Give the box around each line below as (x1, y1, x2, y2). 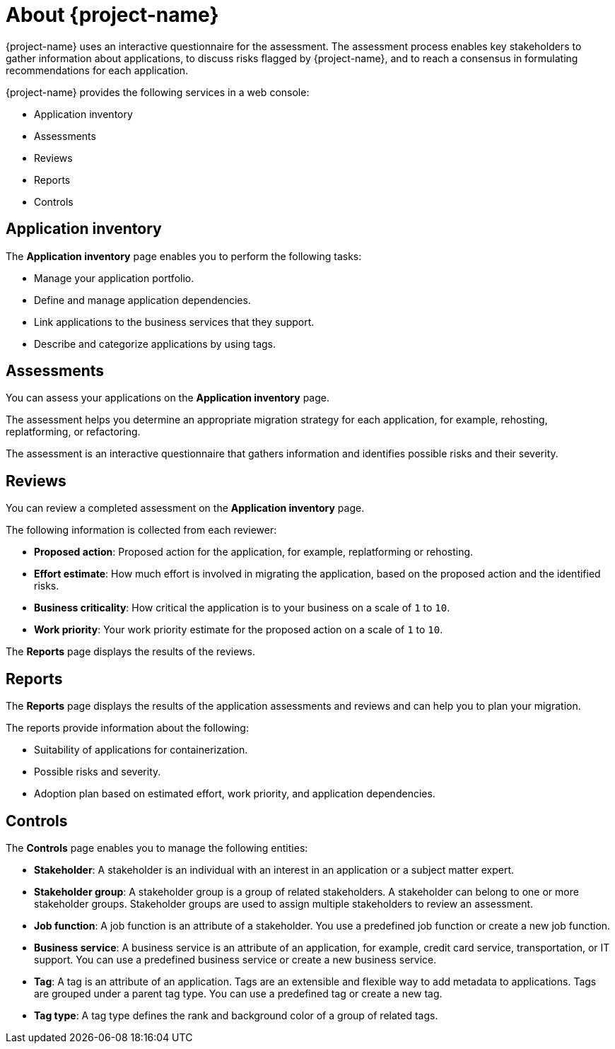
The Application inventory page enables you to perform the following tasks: (6, 250, 362, 262)
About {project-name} (6, 3, 219, 27)
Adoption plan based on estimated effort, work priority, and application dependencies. (34, 787, 435, 800)
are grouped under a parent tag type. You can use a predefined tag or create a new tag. (34, 987, 443, 1000)
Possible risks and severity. (34, 766, 161, 778)
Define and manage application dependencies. (34, 293, 251, 306)
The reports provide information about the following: (6, 722, 249, 734)
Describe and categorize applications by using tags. (34, 337, 276, 350)
